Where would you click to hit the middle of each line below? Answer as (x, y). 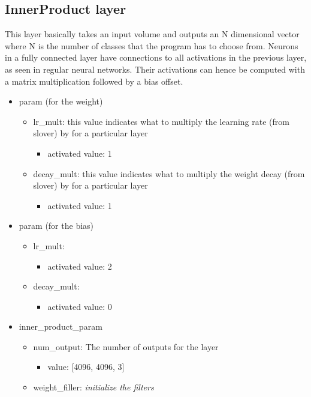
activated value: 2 (80, 266)
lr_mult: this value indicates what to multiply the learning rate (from (161, 121)
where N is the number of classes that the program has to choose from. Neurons (152, 45)
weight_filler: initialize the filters (93, 387)
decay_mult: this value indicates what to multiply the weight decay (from (169, 173)
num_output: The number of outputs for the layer (126, 346)
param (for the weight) (61, 101)
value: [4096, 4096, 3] (86, 367)
